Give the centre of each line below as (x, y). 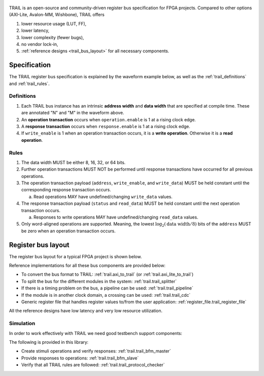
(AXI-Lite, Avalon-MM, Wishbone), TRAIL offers (57, 15)
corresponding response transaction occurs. (66, 190)
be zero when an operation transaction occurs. (68, 231)
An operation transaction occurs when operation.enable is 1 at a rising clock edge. (109, 119)
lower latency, (35, 31)
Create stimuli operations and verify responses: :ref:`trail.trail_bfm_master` (96, 351)
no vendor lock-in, (40, 44)
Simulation (22, 324)
